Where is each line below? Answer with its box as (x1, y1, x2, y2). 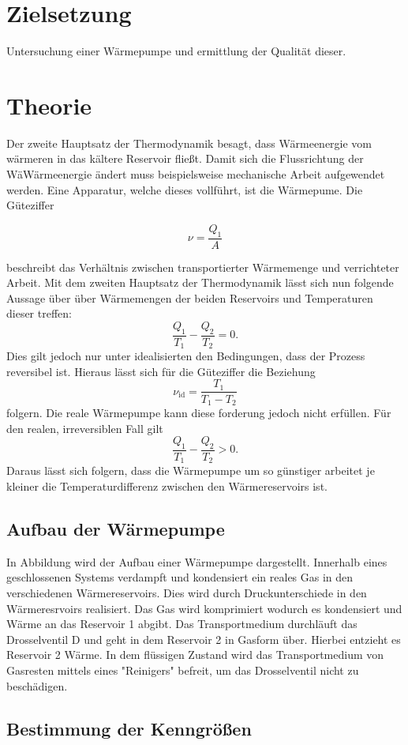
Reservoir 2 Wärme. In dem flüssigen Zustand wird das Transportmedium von (6, 646, 384, 663)
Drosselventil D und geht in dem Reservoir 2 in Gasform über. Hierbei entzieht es (6, 630, 401, 647)
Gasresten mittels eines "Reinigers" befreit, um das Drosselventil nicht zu (6, 662, 359, 679)
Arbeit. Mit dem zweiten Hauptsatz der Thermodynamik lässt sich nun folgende (6, 274, 394, 291)
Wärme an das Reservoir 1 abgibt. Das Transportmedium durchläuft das (6, 615, 357, 632)
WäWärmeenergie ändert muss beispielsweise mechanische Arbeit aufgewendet (6, 166, 385, 182)
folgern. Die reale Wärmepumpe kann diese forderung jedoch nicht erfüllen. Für (6, 404, 391, 420)
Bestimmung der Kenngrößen (6, 716, 252, 740)
